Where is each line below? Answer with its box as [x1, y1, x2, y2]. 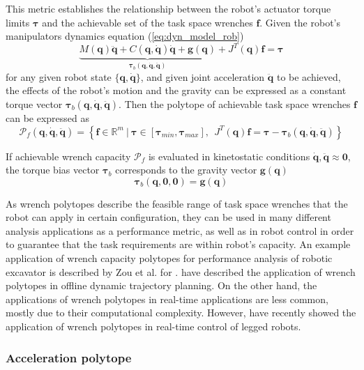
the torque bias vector [6, 162, 100, 177]
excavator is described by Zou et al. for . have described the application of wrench [6, 264, 356, 279]
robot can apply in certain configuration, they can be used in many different [6, 210, 331, 224]
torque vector [6, 96, 63, 111]
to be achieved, [276, 69, 341, 84]
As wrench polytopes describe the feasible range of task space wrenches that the [6, 196, 348, 210]
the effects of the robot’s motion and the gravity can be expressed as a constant [6, 83, 347, 98]
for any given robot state [6, 69, 112, 84]
